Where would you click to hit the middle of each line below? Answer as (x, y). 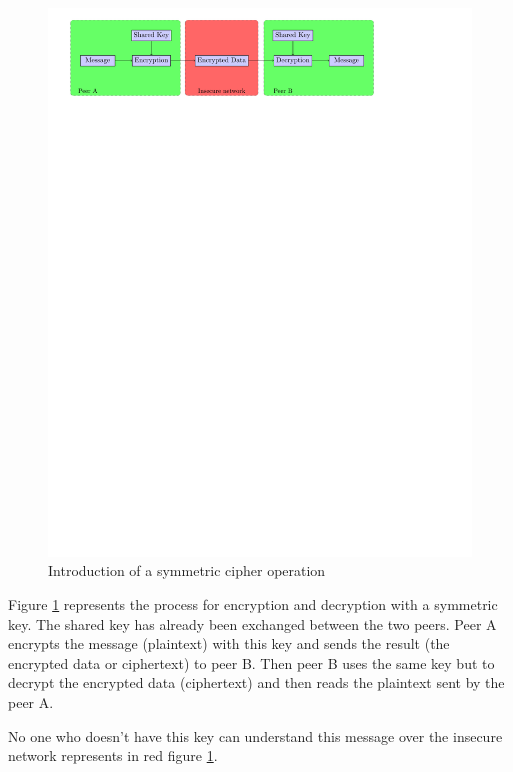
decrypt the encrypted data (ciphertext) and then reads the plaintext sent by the (256, 682)
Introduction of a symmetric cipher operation (187, 570)
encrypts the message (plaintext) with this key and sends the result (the (229, 643)
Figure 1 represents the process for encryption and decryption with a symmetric (253, 604)
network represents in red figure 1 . (113, 755)
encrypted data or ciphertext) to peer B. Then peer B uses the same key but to (251, 662)
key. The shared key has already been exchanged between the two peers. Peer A (252, 623)
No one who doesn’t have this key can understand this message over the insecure (255, 735)
